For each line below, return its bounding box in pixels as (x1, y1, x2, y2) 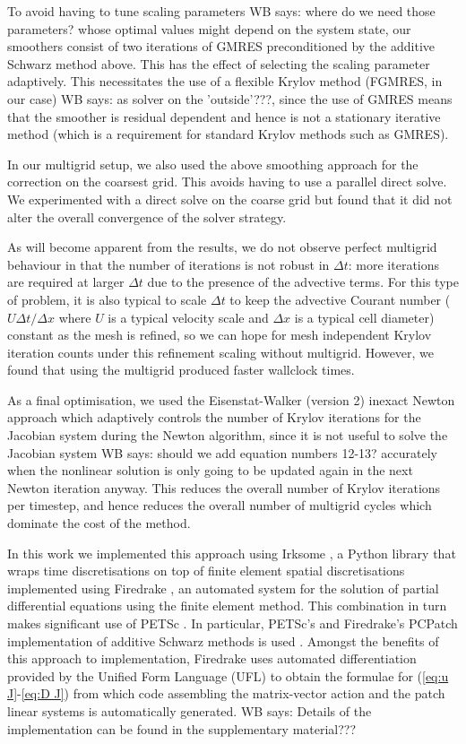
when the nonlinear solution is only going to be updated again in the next (7, 461, 413, 480)
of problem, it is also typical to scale (7, 290, 207, 308)
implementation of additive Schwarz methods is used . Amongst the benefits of (7, 631, 439, 650)
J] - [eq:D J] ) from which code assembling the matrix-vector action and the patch (7, 684, 445, 703)
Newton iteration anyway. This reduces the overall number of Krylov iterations (7, 478, 441, 497)
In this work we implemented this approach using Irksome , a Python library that (7, 543, 456, 562)
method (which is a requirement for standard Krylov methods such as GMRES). (7, 125, 449, 143)
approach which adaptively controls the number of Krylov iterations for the (7, 408, 421, 427)
